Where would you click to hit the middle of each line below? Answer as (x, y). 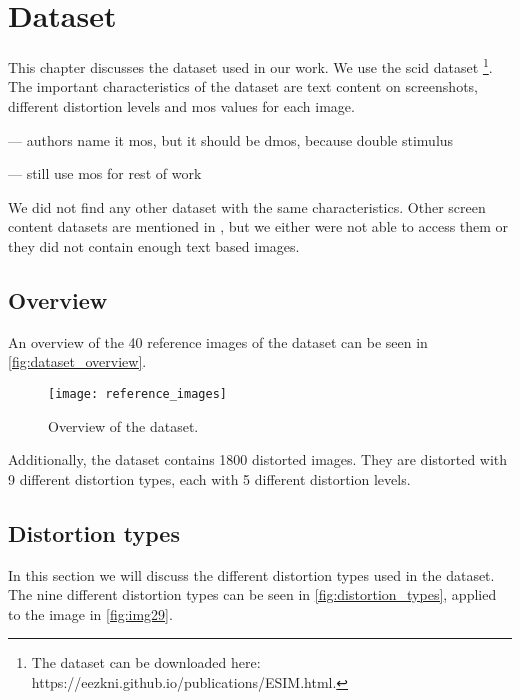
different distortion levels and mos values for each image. (181, 105)
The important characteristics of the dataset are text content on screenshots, (243, 86)
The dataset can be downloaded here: (146, 662)
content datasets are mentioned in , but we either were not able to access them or (258, 226)
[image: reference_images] (137, 393)
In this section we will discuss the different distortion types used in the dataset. (251, 574)
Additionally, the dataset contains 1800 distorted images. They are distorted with (258, 459)
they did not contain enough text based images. (154, 245)
